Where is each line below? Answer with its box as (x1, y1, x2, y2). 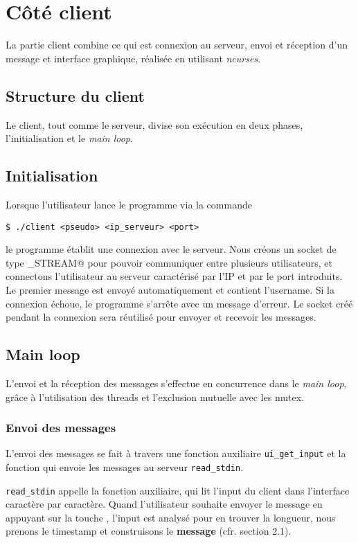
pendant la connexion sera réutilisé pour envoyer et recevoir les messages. (6, 310, 316, 324)
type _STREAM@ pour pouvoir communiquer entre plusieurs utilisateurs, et (6, 255, 332, 269)
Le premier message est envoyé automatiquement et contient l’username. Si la (6, 282, 334, 296)
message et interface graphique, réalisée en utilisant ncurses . (6, 51, 261, 65)
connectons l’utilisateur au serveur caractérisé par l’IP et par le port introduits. (6, 269, 343, 283)
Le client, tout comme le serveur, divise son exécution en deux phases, (6, 117, 303, 132)
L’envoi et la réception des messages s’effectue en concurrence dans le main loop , (6, 375, 347, 390)
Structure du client (6, 84, 145, 106)
